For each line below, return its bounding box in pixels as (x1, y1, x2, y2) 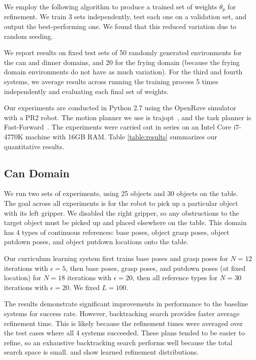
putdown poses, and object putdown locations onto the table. (4, 236, 189, 247)
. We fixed (69, 282, 100, 292)
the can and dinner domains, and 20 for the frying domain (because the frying (4, 57, 240, 67)
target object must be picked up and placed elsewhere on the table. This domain (4, 217, 247, 228)
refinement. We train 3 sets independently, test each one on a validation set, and (4, 11, 247, 22)
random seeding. (4, 31, 53, 41)
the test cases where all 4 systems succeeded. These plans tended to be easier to (4, 327, 245, 338)
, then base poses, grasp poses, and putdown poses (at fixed (65, 262, 246, 273)
